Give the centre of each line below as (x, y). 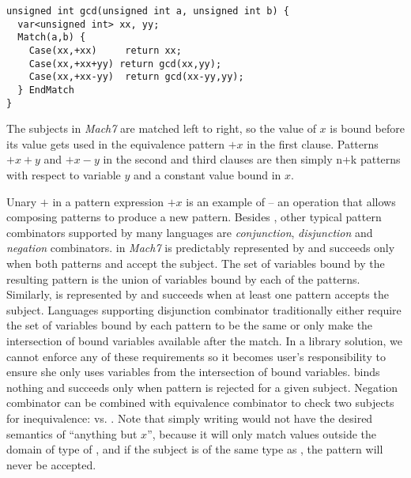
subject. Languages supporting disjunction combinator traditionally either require (204, 309)
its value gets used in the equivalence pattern (115, 143)
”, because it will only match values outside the (262, 433)
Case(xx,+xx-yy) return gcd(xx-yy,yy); (136, 77)
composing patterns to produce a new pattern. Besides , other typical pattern (194, 217)
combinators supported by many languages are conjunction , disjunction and (190, 232)
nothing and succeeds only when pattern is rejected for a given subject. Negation (202, 387)
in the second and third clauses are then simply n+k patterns (252, 159)
